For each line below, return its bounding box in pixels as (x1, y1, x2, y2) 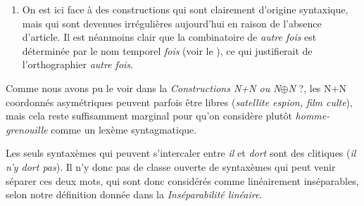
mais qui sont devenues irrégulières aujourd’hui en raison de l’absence (22, 15, 322, 30)
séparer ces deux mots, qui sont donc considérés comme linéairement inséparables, (6, 173, 359, 188)
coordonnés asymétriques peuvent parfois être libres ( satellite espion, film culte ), (6, 94, 353, 109)
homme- (295, 108, 330, 123)
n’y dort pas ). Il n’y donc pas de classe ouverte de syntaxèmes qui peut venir (6, 159, 336, 174)
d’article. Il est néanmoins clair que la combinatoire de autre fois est (22, 30, 317, 44)
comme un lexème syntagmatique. (51, 122, 197, 136)
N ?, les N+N (288, 80, 346, 95)
